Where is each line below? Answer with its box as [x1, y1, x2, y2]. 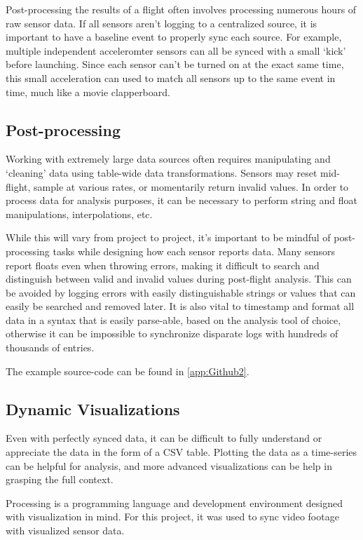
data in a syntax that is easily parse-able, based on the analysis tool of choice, [6, 312, 341, 327]
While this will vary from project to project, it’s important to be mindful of [6, 230, 331, 245]
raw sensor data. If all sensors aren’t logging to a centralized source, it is [6, 15, 317, 30]
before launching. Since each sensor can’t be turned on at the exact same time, [6, 57, 344, 72]
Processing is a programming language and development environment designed [6, 495, 343, 510]
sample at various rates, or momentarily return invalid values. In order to [34, 179, 349, 194]
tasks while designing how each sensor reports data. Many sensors [53, 243, 336, 258]
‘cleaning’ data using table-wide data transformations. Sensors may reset [6, 165, 317, 180]
